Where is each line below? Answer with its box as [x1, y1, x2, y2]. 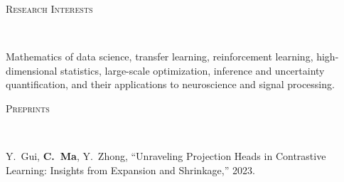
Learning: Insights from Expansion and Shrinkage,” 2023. [6, 162, 255, 177]
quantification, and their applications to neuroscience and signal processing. [6, 77, 335, 92]
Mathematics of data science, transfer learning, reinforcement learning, [6, 49, 313, 64]
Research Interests [6, 1, 93, 16]
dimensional [6, 63, 58, 77]
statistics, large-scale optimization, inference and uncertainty [60, 63, 325, 77]
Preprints [6, 100, 50, 115]
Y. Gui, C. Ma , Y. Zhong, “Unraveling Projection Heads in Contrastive [6, 149, 326, 164]
